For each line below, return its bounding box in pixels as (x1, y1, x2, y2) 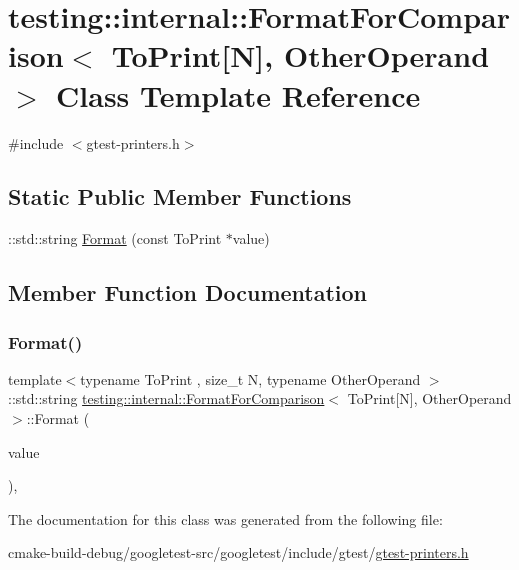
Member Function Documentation (8, 277, 368, 308)
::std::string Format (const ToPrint (8, 228, 222, 249)
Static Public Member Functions (8, 181, 352, 212)
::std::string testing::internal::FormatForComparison (8, 388, 325, 409)
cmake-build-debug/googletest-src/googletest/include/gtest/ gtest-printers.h (8, 542, 469, 563)
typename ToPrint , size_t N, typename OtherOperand (80, 368, 421, 389)
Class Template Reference (56, 74, 421, 115)
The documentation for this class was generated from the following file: (8, 508, 443, 529)
